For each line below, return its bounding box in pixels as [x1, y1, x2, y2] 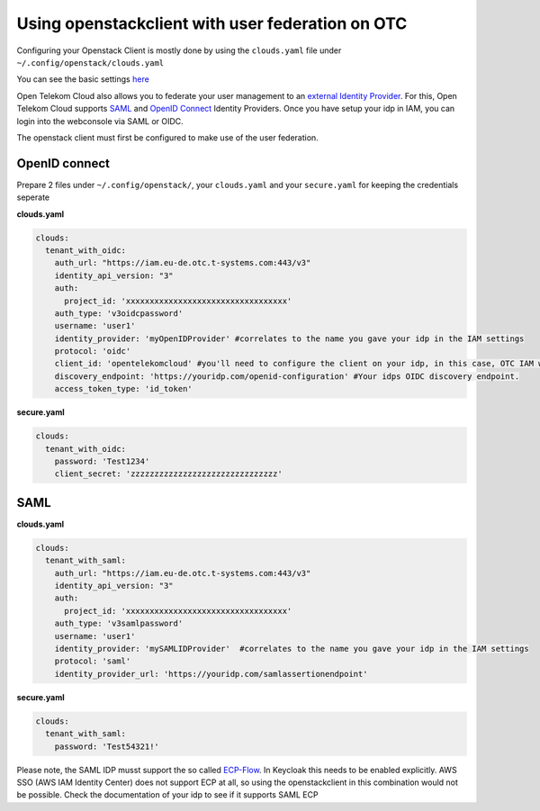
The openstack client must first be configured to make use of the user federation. [16, 131, 319, 143]
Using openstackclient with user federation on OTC [16, 14, 408, 33]
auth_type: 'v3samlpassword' [54, 618, 184, 629]
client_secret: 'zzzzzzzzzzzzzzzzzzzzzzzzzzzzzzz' [54, 469, 283, 479]
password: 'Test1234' [54, 456, 150, 466]
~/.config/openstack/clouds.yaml [16, 58, 165, 68]
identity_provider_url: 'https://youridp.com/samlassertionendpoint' [54, 669, 368, 679]
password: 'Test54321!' [54, 741, 159, 752]
